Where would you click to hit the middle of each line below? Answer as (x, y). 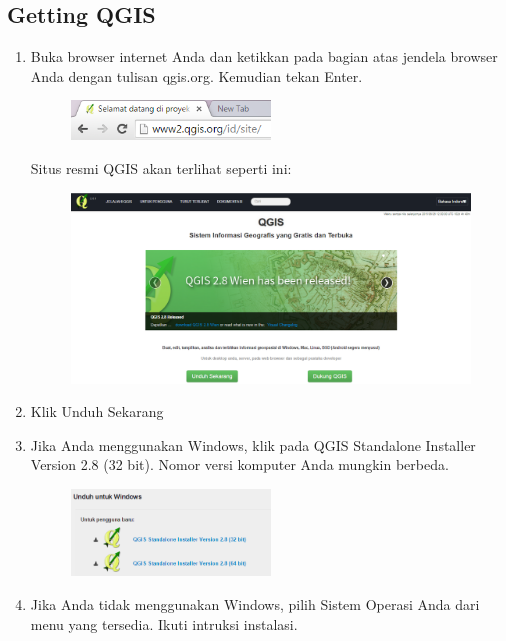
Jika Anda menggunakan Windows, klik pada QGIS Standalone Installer (253, 444)
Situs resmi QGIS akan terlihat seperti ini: (161, 168)
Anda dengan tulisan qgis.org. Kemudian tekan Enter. (196, 75)
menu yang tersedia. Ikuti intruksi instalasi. (164, 623)
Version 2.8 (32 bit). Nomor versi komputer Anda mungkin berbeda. (239, 464)
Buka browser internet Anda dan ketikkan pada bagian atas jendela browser (264, 56)
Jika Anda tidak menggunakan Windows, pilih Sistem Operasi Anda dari (255, 604)
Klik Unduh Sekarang (97, 411)
